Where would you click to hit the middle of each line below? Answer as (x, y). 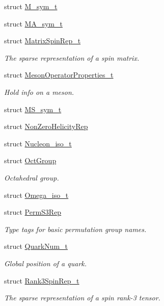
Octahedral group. (32, 177)
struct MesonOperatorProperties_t (59, 75)
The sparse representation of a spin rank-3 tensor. (82, 298)
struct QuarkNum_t (36, 246)
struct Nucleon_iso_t (38, 143)
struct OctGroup (30, 160)
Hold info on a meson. (39, 92)
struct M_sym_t (31, 6)
